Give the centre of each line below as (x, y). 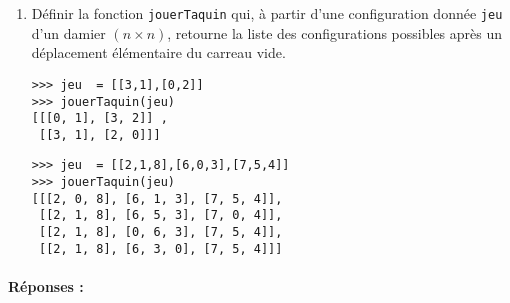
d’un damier (68, 32)
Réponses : (46, 286)
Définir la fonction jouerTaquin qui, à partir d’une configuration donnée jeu (267, 13)
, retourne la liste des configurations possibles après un (335, 32)
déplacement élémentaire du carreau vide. (158, 52)
